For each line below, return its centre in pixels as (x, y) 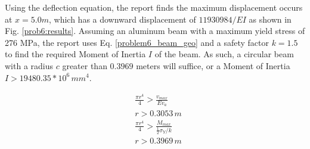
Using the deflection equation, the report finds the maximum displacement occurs (154, 7)
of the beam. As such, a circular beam (224, 54)
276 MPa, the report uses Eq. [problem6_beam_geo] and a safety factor (137, 42)
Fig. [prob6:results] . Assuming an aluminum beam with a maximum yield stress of (155, 31)
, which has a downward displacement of (122, 19)
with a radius (29, 65)
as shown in (270, 19)
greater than (85, 65)
